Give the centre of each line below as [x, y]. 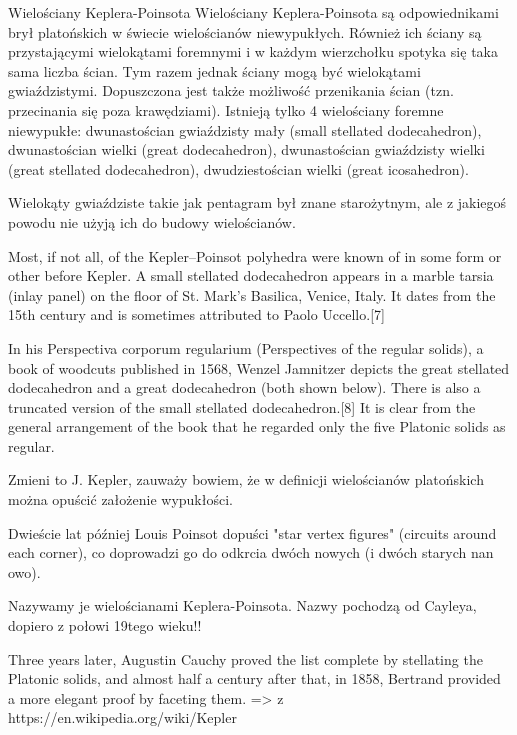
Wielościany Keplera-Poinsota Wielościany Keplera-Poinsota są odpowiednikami [253, 12]
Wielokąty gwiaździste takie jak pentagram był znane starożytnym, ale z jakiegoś [257, 202]
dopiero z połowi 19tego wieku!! [105, 625]
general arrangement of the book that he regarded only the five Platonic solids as [257, 426]
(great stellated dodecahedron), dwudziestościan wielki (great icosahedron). [238, 168]
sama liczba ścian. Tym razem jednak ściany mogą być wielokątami [214, 70]
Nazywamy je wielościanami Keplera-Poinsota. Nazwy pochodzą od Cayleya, [242, 605]
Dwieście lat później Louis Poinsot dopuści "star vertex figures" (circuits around [252, 532]
